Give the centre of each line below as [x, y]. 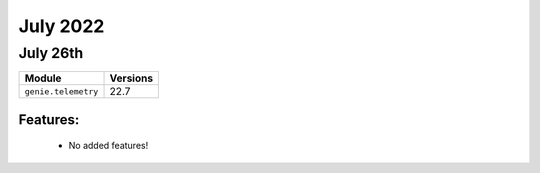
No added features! [108, 146]
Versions [131, 78]
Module [43, 78]
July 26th [51, 53]
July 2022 [61, 26]
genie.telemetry [61, 91]
